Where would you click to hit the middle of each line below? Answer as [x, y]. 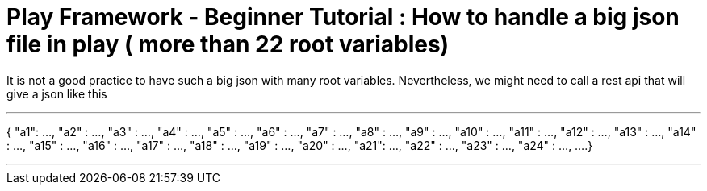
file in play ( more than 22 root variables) [228, 44]
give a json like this [57, 93]
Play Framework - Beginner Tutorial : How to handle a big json [343, 17]
